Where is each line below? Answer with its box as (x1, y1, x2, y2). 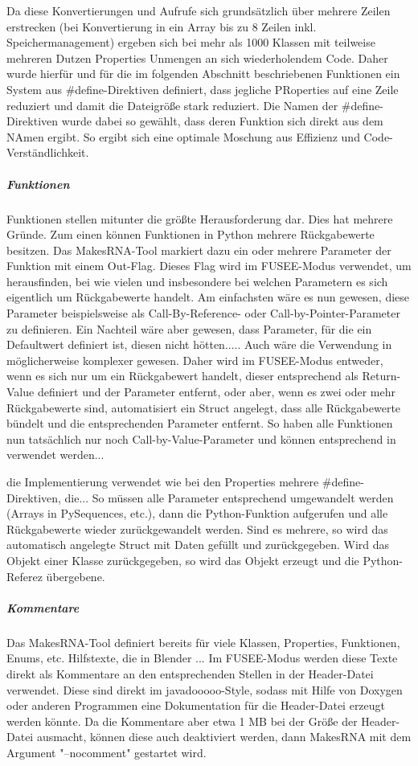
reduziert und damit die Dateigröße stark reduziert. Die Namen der (6, 96, 338, 113)
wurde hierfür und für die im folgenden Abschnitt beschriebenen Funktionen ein (6, 65, 400, 82)
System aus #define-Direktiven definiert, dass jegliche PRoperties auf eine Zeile (6, 80, 399, 97)
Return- (362, 367, 401, 384)
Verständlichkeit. (6, 144, 89, 161)
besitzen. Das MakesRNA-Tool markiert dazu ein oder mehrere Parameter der (6, 241, 391, 258)
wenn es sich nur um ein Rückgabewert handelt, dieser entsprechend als (6, 367, 359, 384)
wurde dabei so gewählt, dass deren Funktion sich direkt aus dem (61, 113, 383, 129)
